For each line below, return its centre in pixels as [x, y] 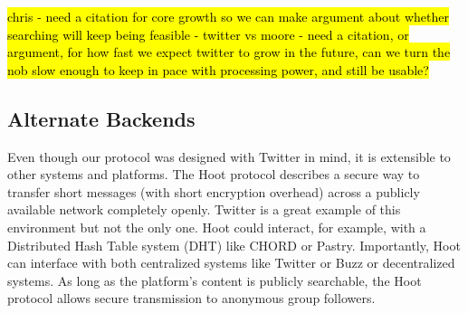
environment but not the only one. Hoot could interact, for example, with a [217, 227]
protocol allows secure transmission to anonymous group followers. [191, 298]
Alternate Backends [101, 118]
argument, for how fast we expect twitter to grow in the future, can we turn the [229, 52]
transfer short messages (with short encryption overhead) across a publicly [214, 191]
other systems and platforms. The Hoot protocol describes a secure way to [214, 174]
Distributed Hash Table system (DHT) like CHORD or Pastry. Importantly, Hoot [234, 245]
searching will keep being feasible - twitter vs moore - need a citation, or [208, 34]
